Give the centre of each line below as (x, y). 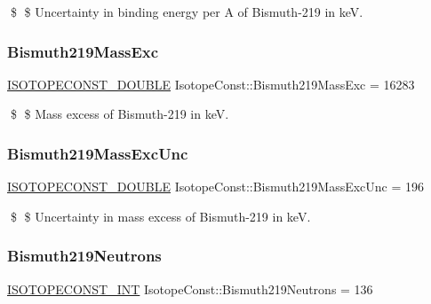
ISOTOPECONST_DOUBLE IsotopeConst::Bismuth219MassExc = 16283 (211, 84)
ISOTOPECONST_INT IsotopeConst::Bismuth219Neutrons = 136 (190, 288)
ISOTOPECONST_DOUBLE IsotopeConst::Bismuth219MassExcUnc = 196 (216, 187)
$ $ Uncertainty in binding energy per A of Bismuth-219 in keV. (187, 12)
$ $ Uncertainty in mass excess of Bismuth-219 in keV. (160, 216)
